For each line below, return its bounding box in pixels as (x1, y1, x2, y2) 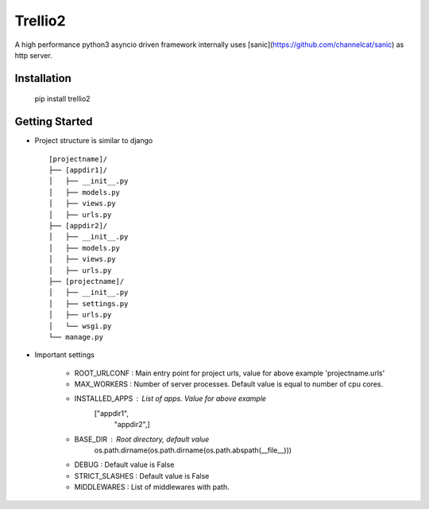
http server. (14, 50, 53, 60)
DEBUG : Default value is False (74, 460, 175, 469)
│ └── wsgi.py (48, 321, 112, 330)
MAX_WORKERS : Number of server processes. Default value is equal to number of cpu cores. (74, 379, 384, 389)
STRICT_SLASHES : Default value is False (74, 471, 210, 480)
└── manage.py (48, 332, 103, 341)
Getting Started (14, 115, 93, 129)
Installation (14, 72, 71, 85)
